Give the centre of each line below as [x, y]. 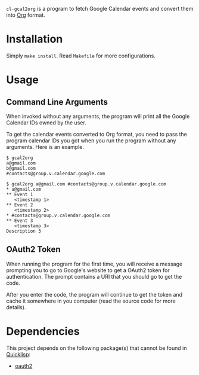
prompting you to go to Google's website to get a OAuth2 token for [88, 270]
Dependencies [43, 331]
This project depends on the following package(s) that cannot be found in [97, 348]
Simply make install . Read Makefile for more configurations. [81, 56]
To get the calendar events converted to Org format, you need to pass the [97, 134]
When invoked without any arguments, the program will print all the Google [98, 116]
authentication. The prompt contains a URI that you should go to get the [94, 276]
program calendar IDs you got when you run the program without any [91, 141]
